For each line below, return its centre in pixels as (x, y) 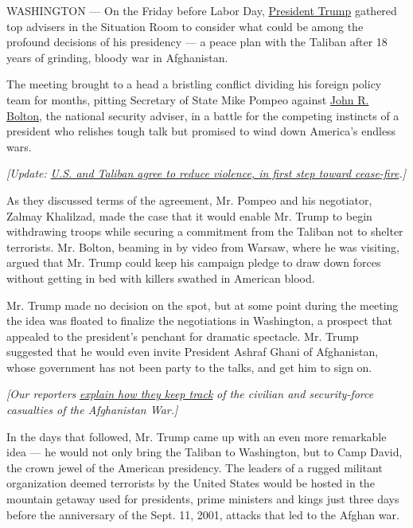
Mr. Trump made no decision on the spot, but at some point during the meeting (203, 305)
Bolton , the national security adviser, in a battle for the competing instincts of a (203, 115)
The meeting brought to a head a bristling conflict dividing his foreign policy (194, 84)
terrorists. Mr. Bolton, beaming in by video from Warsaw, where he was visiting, (203, 246)
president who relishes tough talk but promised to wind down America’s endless (201, 131)
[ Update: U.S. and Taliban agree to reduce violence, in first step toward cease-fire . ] (206, 173)
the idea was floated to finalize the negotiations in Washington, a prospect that (199, 321)
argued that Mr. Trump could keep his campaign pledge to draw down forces (194, 262)
